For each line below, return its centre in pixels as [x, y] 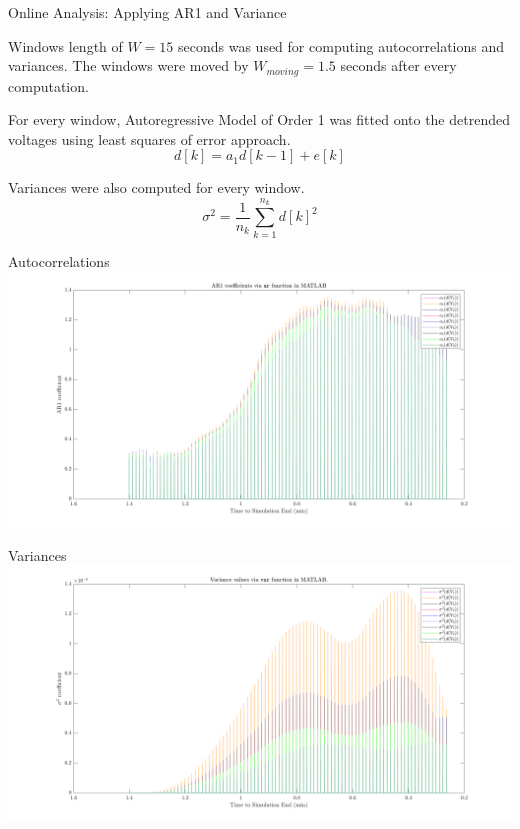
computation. [48, 85]
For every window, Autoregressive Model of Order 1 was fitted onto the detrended [259, 119]
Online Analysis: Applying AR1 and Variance [147, 12]
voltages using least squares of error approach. [149, 138]
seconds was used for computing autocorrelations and [341, 45]
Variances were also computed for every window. [156, 187]
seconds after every [398, 65]
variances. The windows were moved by [128, 65]
